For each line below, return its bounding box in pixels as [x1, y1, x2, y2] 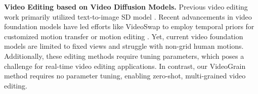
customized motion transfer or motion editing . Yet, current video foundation [4, 31, 243, 41]
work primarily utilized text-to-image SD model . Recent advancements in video [4, 11, 252, 22]
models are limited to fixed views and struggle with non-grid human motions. [4, 41, 244, 51]
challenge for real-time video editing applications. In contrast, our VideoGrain [4, 60, 246, 71]
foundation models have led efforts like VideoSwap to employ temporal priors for [4, 21, 254, 32]
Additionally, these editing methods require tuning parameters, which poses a [4, 50, 244, 61]
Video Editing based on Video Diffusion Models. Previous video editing [4, 2, 248, 12]
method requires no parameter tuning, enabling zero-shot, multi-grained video [4, 70, 246, 81]
